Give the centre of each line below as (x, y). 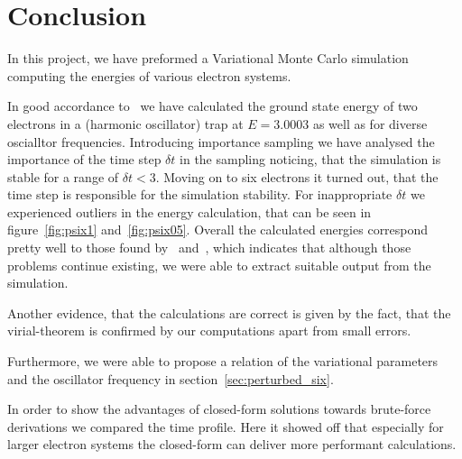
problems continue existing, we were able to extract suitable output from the (219, 265)
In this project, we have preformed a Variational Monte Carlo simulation (208, 58)
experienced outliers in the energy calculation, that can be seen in (189, 211)
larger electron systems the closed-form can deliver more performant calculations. (232, 444)
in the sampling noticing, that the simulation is (310, 159)
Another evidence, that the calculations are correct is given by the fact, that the (229, 312)
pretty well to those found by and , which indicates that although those (209, 248)
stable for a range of (63, 176)
